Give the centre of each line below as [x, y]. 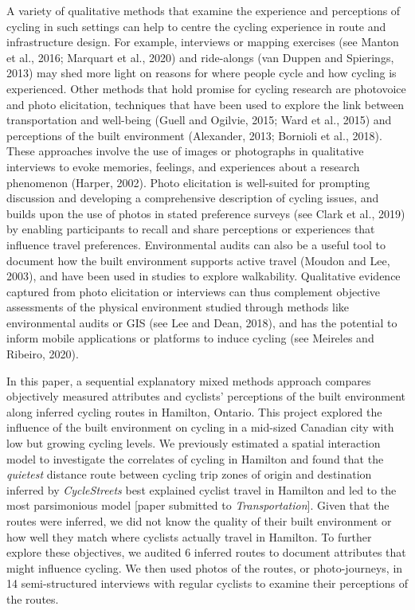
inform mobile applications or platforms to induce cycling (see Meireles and [190, 338]
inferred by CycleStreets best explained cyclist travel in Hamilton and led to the [202, 489]
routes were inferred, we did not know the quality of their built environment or [199, 521]
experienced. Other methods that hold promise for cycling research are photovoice [206, 88]
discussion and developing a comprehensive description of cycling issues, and [193, 198]
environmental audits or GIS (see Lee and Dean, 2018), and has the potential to [202, 322]
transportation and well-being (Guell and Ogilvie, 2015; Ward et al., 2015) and [199, 120]
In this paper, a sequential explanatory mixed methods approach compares [189, 380]
